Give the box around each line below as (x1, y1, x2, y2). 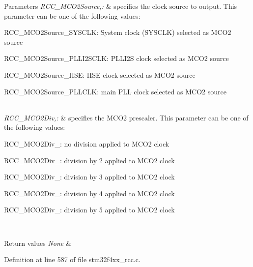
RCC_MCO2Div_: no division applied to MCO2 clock (4, 138, 169, 148)
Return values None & (4, 237, 71, 248)
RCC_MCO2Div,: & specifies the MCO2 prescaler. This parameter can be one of (4, 112, 249, 122)
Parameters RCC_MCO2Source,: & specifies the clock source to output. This (4, 1, 237, 11)
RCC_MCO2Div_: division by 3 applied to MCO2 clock (4, 172, 175, 182)
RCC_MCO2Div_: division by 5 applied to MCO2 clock (4, 205, 175, 215)
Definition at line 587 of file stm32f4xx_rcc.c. (4, 254, 141, 265)
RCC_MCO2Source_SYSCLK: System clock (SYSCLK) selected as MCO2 (4, 27, 231, 37)
